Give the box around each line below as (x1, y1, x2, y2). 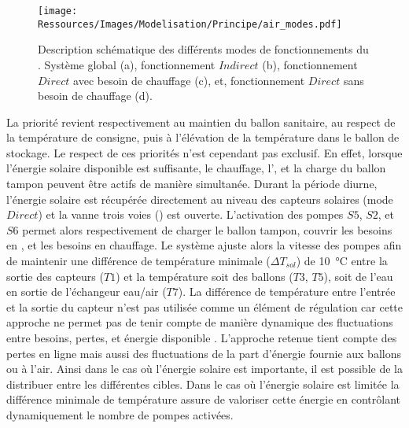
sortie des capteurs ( (6, 267, 104, 284)
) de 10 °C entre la (296, 253, 388, 269)
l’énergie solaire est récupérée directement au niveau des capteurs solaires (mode (6, 190, 393, 207)
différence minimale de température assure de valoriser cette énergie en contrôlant (6, 391, 400, 408)
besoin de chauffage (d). (38, 87, 153, 104)
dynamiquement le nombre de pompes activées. (6, 406, 234, 422)
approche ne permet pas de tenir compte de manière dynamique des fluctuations (6, 314, 393, 330)
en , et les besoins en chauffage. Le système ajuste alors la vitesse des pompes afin (6, 237, 402, 253)
